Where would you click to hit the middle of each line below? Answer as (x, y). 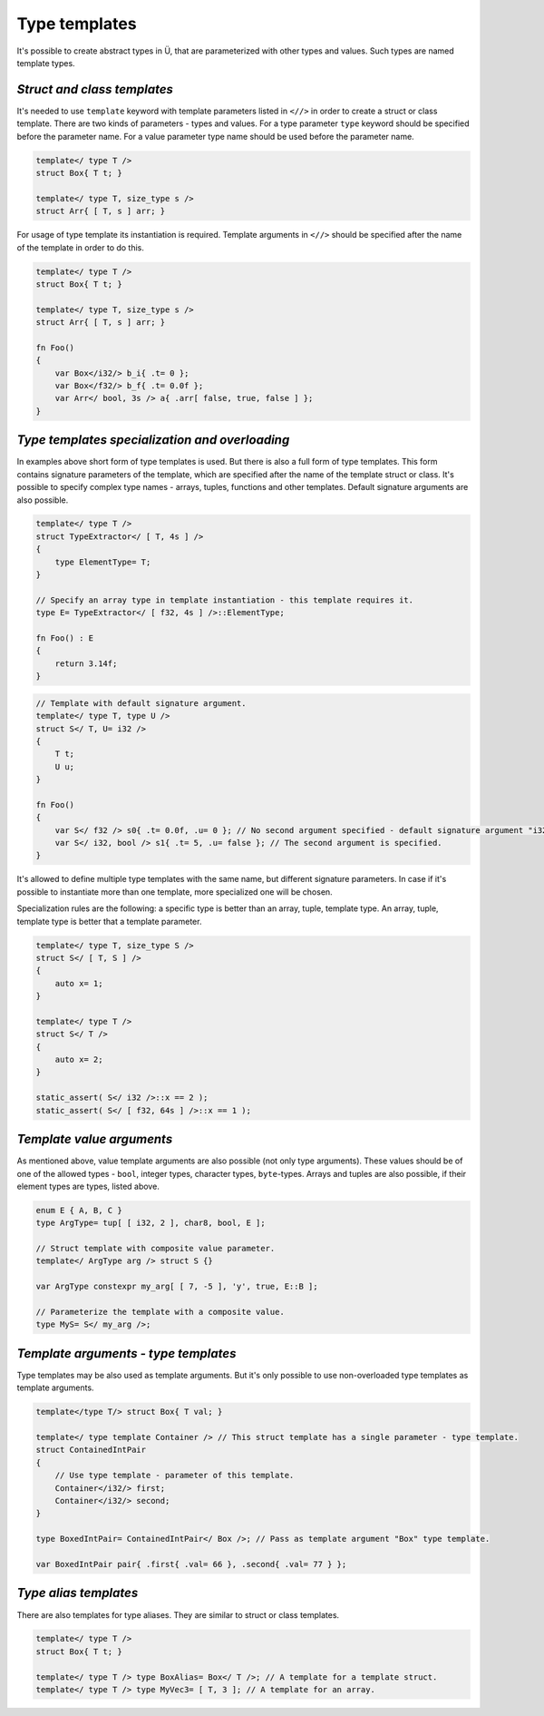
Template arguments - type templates (126, 1353)
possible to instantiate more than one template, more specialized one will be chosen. (175, 892)
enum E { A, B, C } (79, 1210)
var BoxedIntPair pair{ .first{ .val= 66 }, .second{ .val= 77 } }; (191, 1564)
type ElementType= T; (103, 562)
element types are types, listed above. (88, 1186)
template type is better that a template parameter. (109, 921)
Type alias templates (78, 1593)
